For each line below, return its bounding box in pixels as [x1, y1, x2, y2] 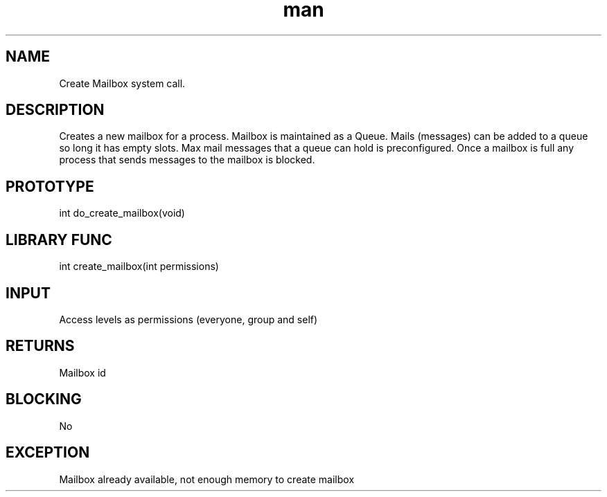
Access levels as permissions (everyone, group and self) [59, 313, 318, 325]
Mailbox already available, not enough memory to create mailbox [59, 473, 355, 485]
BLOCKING [6, 390, 82, 408]
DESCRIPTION [6, 101, 105, 119]
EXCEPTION [6, 444, 90, 462]
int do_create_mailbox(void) [59, 207, 185, 219]
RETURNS [6, 337, 75, 355]
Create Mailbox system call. [59, 77, 186, 89]
